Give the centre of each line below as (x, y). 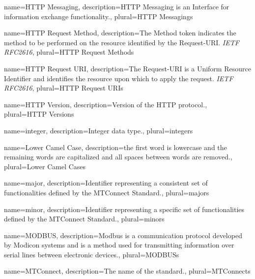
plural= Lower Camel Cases (45, 166)
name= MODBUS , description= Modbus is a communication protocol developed (123, 235)
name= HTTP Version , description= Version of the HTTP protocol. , (106, 104)
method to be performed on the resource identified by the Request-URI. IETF (122, 42)
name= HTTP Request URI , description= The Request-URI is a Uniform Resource (127, 68)
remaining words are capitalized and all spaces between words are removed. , (118, 157)
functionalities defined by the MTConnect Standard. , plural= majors (107, 192)
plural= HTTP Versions (39, 114)
